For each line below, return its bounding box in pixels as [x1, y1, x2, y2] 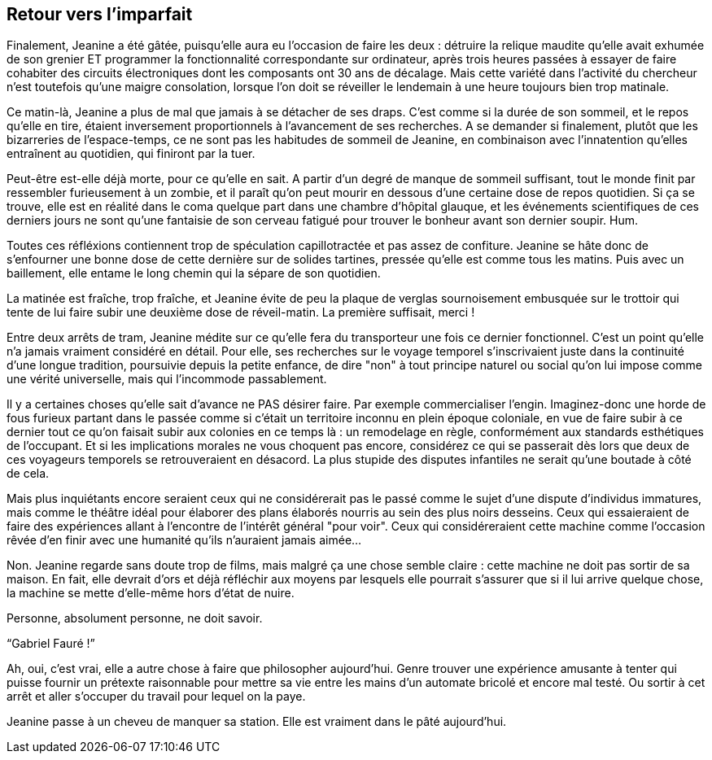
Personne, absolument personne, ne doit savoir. [7, 611, 263, 626]
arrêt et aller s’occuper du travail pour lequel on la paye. [7, 689, 306, 704]
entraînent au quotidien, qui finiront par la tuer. [7, 146, 256, 161]
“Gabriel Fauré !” [7, 636, 95, 651]
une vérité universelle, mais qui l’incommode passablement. [7, 372, 327, 387]
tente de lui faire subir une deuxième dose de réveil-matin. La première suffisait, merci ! [7, 305, 475, 320]
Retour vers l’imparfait [7, 4, 193, 24]
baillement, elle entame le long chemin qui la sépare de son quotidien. [7, 266, 381, 281]
